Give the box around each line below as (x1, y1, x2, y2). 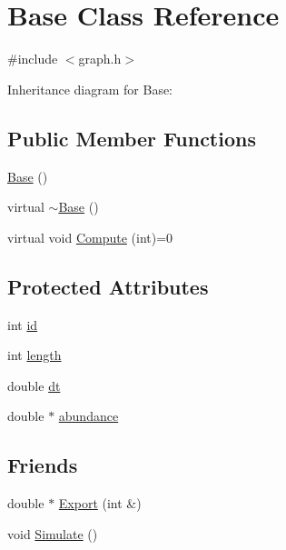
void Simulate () (7, 524, 98, 543)
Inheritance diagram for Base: (7, 79, 173, 98)
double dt (7, 375, 61, 395)
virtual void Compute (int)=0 (7, 227, 173, 246)
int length (7, 345, 62, 365)
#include (7, 49, 58, 68)
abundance (58, 406, 119, 425)
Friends (7, 451, 78, 479)
